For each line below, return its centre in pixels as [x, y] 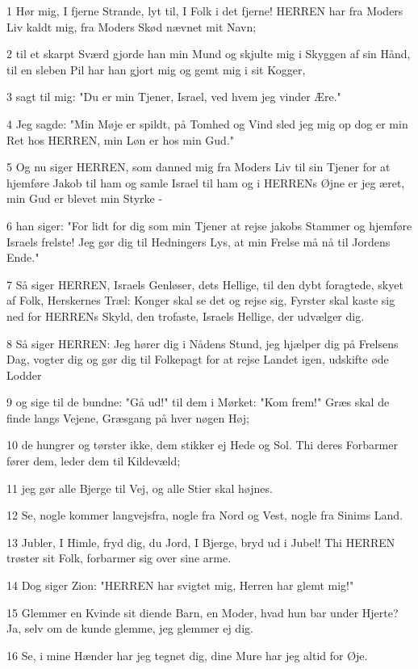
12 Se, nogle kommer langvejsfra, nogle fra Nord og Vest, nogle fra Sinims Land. [205, 515]
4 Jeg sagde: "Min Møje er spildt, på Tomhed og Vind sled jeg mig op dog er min [207, 123]
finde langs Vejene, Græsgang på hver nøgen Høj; [128, 417]
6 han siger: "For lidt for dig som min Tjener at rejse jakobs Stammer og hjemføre [209, 225]
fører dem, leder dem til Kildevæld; [94, 461]
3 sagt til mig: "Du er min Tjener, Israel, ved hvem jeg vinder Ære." [174, 97]
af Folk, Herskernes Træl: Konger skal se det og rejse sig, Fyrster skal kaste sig [201, 300]
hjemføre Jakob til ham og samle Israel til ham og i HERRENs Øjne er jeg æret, [206, 182]
